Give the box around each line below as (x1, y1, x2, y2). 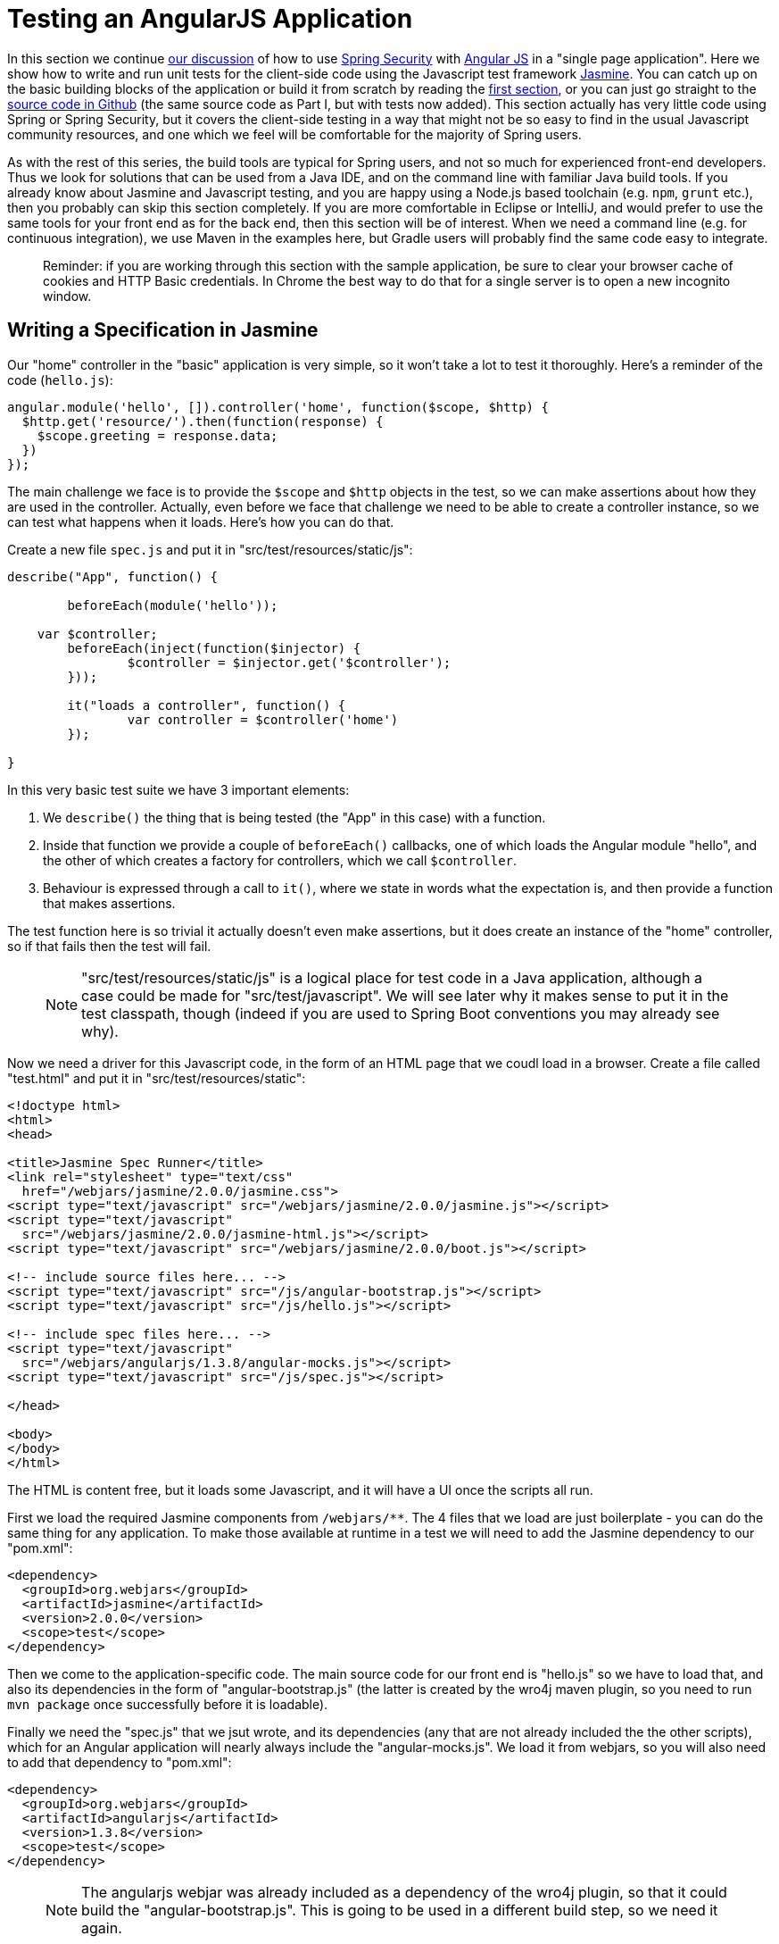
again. (81, 1918, 122, 1937)
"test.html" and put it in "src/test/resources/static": (7, 1070, 306, 1086)
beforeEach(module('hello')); (67, 597, 278, 613)
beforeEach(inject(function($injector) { (67, 640, 361, 655)
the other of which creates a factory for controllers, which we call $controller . (43, 852, 518, 868)
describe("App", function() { (7, 569, 219, 584)
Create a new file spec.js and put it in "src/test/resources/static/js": (7, 541, 413, 557)
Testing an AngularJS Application (7, 4, 413, 34)
